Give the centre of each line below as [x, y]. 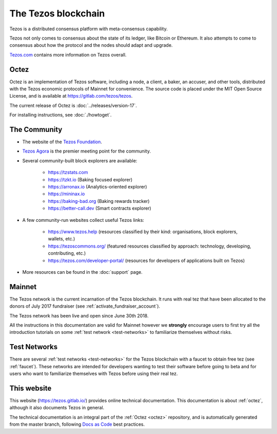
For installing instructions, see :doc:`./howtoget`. [61, 115]
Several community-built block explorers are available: [80, 161]
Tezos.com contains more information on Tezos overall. [68, 54]
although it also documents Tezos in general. [57, 408]
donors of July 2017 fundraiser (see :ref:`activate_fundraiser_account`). [85, 306]
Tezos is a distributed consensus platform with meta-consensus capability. [88, 29]
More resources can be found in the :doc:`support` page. [83, 272]
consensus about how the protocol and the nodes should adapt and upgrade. [91, 45]
